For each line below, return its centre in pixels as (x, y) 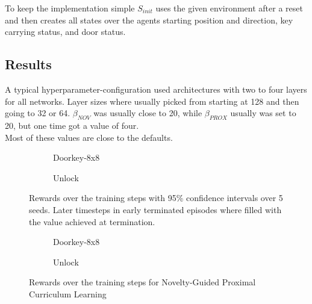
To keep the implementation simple (70, 8)
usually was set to (263, 113)
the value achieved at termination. (92, 221)
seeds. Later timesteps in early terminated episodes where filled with (155, 209)
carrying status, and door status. (65, 32)
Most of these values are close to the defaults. (89, 137)
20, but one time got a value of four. (72, 125)
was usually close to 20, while (148, 113)
